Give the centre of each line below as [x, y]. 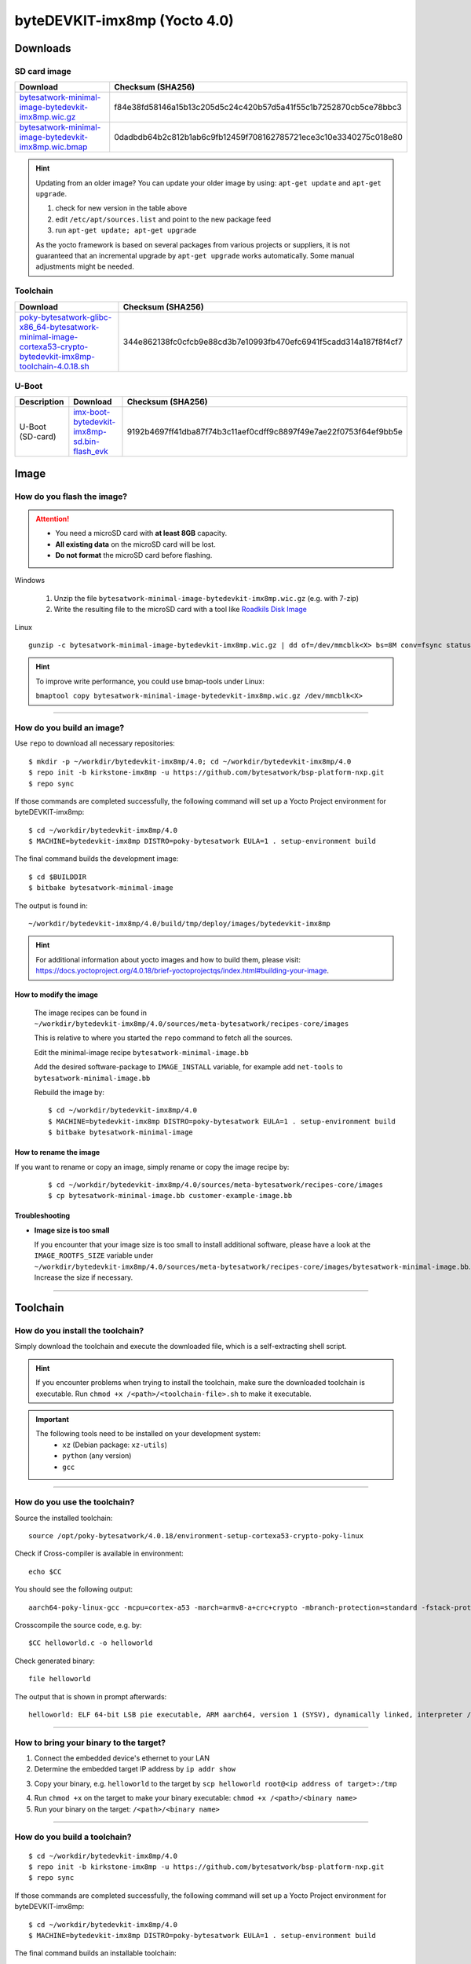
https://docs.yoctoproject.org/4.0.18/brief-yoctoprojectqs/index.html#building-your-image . [183, 971]
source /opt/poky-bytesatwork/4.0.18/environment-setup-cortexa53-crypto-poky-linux [196, 1536]
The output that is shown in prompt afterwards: [91, 1696]
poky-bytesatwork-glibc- [66, 317]
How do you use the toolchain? [75, 1502]
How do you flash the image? [71, 496]
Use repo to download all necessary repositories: [95, 743]
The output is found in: [51, 905]
